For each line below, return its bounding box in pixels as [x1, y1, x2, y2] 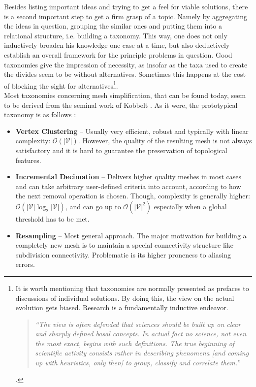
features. [15, 155, 41, 165]
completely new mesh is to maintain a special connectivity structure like [15, 240, 233, 250]
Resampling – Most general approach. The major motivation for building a [15, 230, 247, 240]
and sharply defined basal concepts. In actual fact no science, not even [35, 328, 247, 339]
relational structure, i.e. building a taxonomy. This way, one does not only [4, 30, 227, 40]
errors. [15, 259, 35, 269]
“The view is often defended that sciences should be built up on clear [35, 319, 241, 329]
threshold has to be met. [15, 213, 90, 224]
